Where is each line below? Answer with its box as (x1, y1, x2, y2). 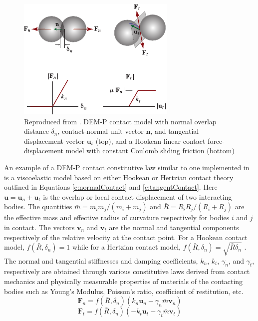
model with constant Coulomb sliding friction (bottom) (65, 145, 235, 156)
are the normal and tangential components (109, 222, 239, 232)
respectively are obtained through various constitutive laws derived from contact (4, 266, 250, 277)
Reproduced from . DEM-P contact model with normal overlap (24, 116, 217, 126)
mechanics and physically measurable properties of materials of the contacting (4, 276, 243, 287)
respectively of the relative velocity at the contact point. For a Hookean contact (4, 232, 248, 242)
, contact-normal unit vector (57, 126, 144, 136)
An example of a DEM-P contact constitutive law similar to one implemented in (4, 162, 250, 172)
